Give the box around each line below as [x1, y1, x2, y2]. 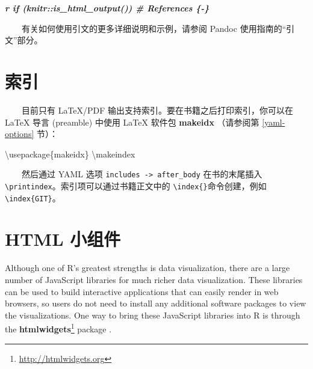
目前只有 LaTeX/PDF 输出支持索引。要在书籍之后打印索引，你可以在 [22, 103, 294, 116]
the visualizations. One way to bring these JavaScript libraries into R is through [5, 308, 300, 321]
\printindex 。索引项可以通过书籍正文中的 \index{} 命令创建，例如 [5, 179, 267, 192]
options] [5, 127, 34, 140]
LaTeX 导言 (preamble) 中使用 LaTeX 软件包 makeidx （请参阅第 [5, 115, 259, 128]
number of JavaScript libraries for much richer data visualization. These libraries [5, 273, 303, 285]
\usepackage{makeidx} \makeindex [5, 147, 135, 160]
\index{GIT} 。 [5, 191, 61, 204]
